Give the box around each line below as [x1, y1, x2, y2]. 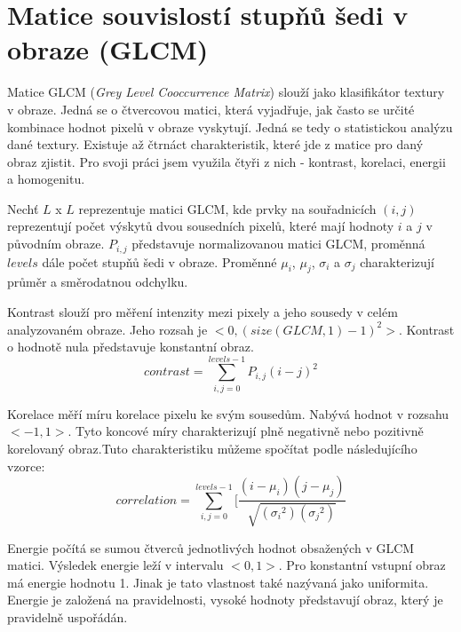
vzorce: [7, 456, 45, 475]
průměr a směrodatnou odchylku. [7, 273, 188, 291]
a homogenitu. [7, 170, 85, 188]
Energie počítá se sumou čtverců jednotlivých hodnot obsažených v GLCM [7, 538, 415, 557]
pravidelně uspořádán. [7, 607, 128, 626]
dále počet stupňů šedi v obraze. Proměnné [42, 252, 277, 271]
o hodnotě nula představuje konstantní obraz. [7, 337, 254, 356]
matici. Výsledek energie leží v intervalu [7, 556, 224, 574]
